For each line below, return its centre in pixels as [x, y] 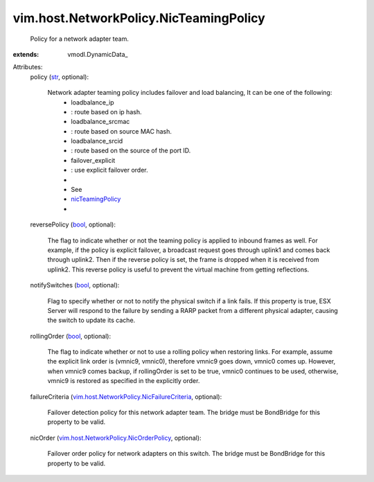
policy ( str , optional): [60, 77]
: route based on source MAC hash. [122, 131]
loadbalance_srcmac [100, 122]
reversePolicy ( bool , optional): [73, 224]
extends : [26, 54]
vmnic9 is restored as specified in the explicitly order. [124, 381]
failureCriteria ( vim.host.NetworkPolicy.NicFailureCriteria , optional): [126, 396]
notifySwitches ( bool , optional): [75, 285]
